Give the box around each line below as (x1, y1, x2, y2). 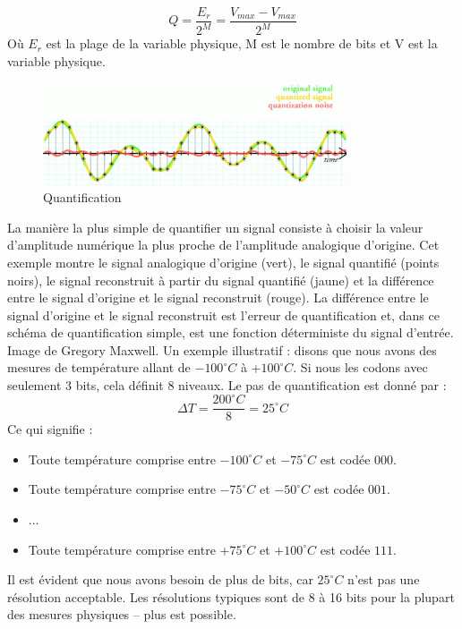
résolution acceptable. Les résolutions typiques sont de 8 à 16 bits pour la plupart (7, 587, 455, 606)
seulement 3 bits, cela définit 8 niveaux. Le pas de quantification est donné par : (7, 376, 447, 395)
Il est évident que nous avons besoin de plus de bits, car (7, 570, 313, 589)
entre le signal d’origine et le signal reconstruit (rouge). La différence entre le (7, 288, 429, 307)
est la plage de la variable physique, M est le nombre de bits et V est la (46, 34, 438, 53)
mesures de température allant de (7, 358, 191, 377)
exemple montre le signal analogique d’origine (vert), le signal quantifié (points (7, 252, 440, 271)
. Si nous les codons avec (293, 358, 428, 377)
